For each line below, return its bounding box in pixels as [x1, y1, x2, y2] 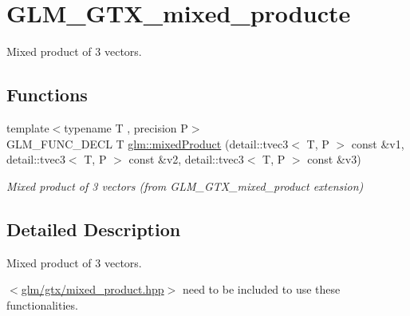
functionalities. [6, 296, 78, 313]
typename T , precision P [64, 119, 188, 136]
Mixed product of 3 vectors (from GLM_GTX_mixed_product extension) [6, 177, 364, 194]
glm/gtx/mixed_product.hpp [21, 281, 164, 298]
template [6, 119, 49, 136]
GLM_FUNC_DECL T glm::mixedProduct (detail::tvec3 [6, 135, 289, 152]
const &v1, [351, 135, 404, 152]
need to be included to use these [182, 281, 341, 298]
